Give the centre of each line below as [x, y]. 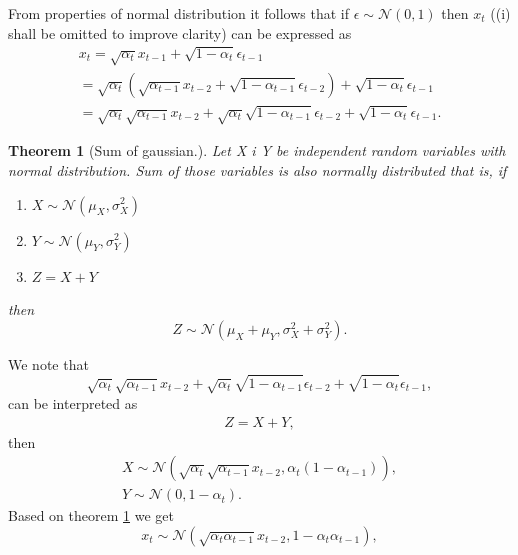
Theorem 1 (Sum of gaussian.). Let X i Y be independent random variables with [257, 150]
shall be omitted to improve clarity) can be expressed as [180, 32]
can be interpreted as [73, 402]
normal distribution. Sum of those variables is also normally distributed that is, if [257, 169]
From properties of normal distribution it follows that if [178, 13]
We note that [48, 363]
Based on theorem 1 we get [91, 515]
